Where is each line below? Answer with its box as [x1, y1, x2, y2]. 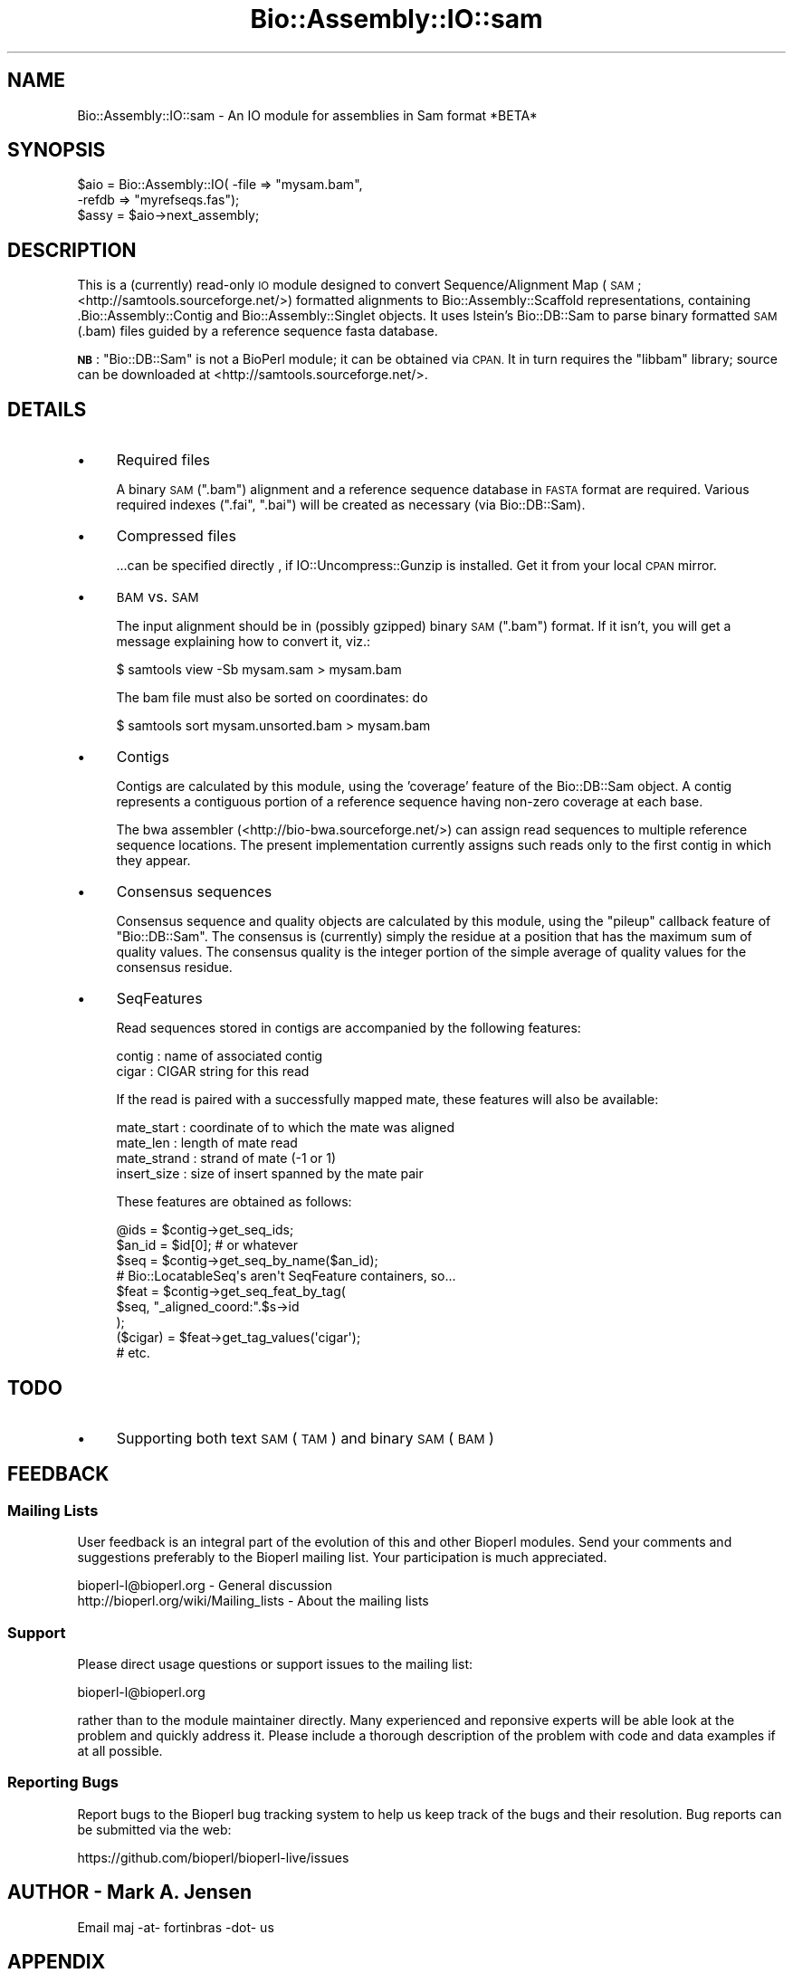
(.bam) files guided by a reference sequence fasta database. [77, 323, 438, 339]
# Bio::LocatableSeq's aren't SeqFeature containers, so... [116, 1268, 456, 1284]
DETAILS [7, 397, 87, 421]
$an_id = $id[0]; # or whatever [116, 1237, 298, 1253]
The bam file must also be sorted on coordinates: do [116, 690, 428, 706]
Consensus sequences [116, 882, 272, 901]
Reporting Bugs [7, 1773, 119, 1792]
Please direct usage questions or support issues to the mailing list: [77, 1655, 473, 1672]
